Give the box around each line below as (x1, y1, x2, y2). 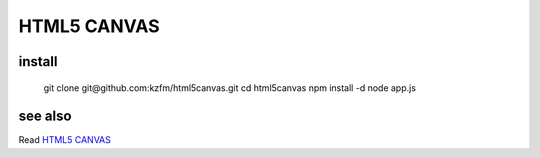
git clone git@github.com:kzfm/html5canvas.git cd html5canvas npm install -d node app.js (43, 81, 417, 94)
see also (18, 108, 72, 125)
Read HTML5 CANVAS (18, 134, 112, 146)
